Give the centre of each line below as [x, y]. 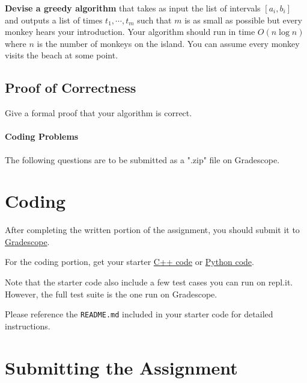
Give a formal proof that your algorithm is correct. [99, 113]
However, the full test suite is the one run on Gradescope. [111, 294]
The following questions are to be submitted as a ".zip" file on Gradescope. [142, 159]
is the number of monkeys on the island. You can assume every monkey [168, 43]
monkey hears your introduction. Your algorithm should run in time [130, 32]
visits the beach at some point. [62, 55]
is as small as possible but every [243, 20]
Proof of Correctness [71, 88]
